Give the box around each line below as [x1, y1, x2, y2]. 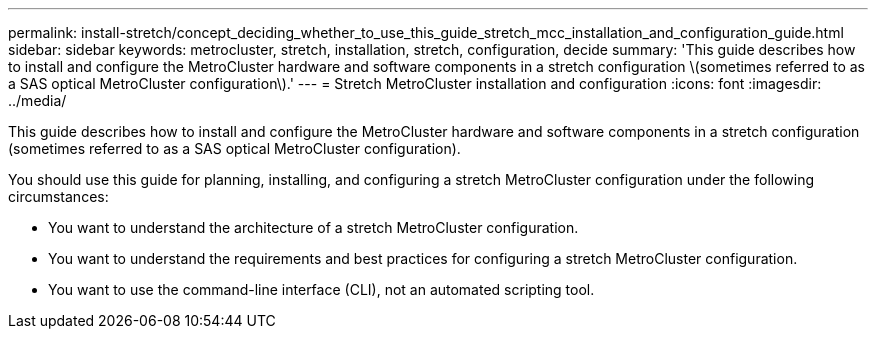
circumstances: [8, 188, 109, 205]
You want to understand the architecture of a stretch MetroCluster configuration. [48, 219, 579, 236]
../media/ [8, 92, 67, 109]
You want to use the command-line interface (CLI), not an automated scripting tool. [48, 281, 595, 298]
